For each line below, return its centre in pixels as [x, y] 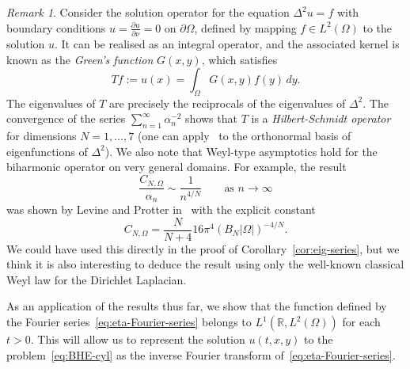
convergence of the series [66, 118]
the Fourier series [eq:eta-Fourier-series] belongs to [129, 322]
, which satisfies [239, 59]
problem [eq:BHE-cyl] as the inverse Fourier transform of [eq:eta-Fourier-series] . [201, 354]
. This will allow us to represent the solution [138, 339]
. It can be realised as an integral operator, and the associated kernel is [227, 43]
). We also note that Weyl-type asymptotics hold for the [241, 151]
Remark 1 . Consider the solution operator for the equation [148, 12]
